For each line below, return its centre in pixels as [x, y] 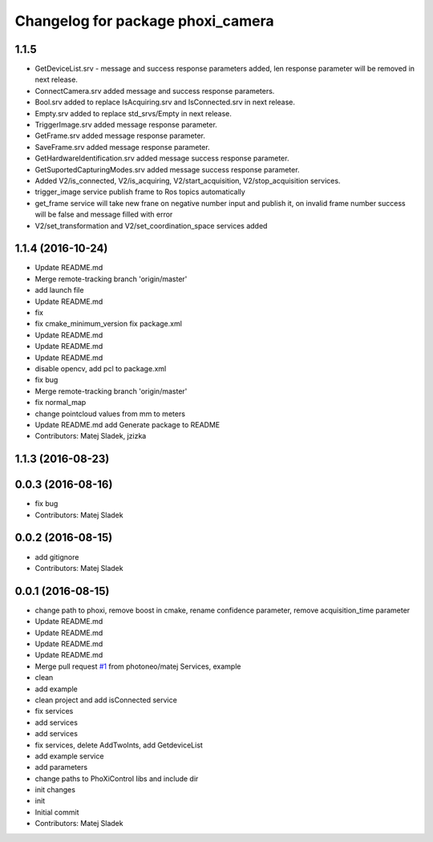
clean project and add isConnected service [106, 700]
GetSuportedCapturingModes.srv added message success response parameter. [167, 169]
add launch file [59, 290]
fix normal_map [61, 403]
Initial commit [57, 812]
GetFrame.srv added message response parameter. [120, 136]
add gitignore [57, 557]
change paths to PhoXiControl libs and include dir [117, 779]
